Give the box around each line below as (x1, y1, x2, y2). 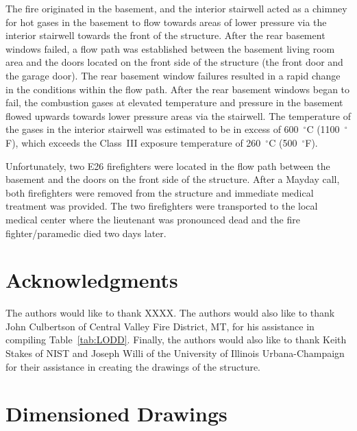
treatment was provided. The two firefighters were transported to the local (5, 199, 318, 213)
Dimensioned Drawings (5, 399, 227, 428)
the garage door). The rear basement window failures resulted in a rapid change (5, 68, 341, 82)
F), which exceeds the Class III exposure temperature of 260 (5, 135, 261, 149)
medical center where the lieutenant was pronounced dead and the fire (5, 212, 300, 226)
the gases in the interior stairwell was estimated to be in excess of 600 (5, 122, 299, 136)
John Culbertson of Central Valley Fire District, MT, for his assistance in (5, 319, 315, 333)
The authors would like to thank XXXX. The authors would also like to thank (5, 306, 335, 320)
